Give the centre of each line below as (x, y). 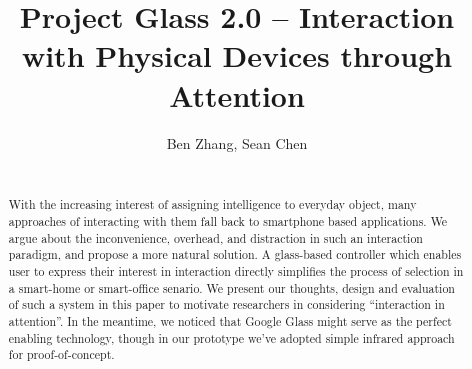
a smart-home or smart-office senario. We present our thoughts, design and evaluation (231, 287)
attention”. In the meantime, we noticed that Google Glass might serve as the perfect (230, 321)
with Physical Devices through (237, 55)
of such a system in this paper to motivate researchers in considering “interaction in (226, 304)
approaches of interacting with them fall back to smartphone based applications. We (228, 221)
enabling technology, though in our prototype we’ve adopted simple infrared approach (231, 337)
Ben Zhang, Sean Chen (237, 142)
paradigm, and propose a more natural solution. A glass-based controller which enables (235, 254)
